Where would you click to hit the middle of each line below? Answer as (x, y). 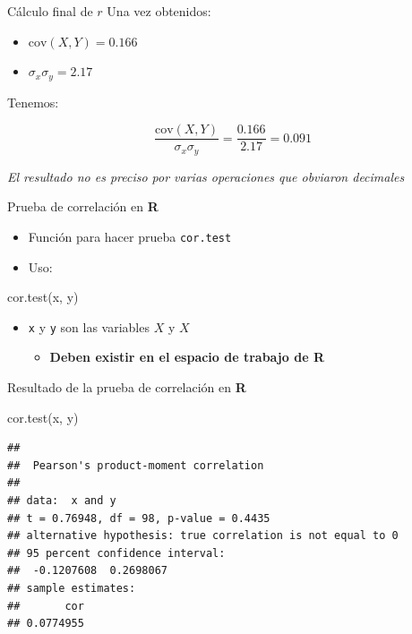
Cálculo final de (50, 11)
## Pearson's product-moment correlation (136, 465)
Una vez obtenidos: (159, 11)
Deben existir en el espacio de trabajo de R (187, 357)
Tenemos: (33, 102)
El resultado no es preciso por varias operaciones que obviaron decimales (206, 176)
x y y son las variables (89, 326)
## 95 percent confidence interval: (116, 553)
